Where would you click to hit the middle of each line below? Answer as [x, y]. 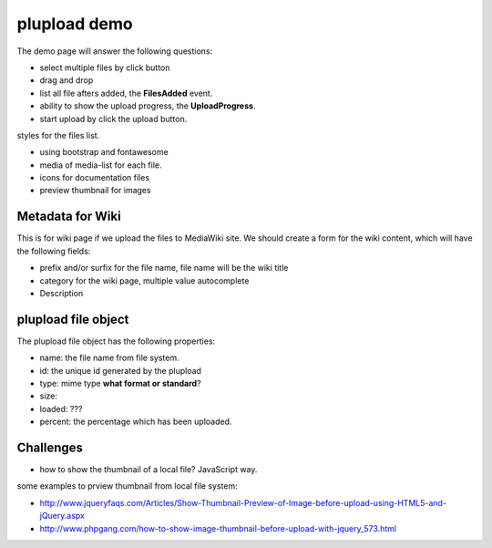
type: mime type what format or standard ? [120, 383]
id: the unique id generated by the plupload [121, 370]
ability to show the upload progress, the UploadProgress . [148, 106]
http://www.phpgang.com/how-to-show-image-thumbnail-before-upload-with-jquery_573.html [218, 528]
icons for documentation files [95, 178]
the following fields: [54, 251]
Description [61, 293]
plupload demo [75, 24]
